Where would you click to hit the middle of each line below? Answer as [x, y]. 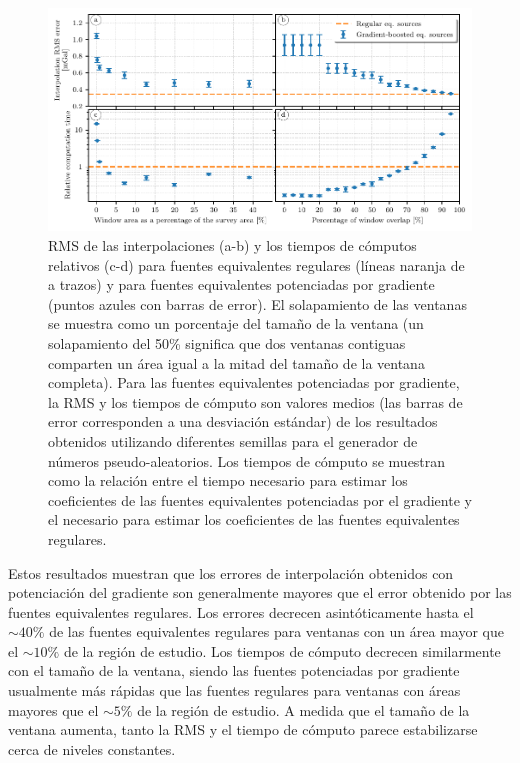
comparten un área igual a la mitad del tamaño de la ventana [236, 362]
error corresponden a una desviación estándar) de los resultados [243, 421]
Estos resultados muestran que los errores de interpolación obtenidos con [231, 572]
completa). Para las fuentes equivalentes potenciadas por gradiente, [254, 382]
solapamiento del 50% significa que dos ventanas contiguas [227, 342]
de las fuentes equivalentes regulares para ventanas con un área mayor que [276, 631]
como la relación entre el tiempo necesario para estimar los [228, 480]
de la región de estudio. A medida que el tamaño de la [303, 709]
